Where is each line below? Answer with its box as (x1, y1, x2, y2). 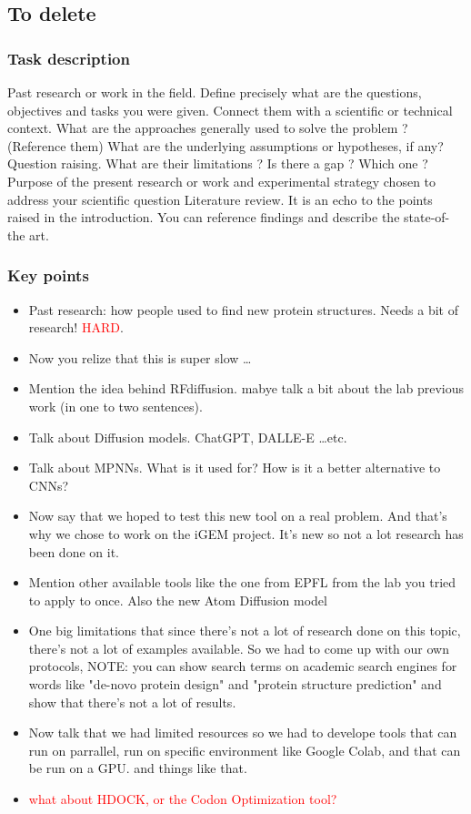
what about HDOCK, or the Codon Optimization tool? (28, 789, 337, 809)
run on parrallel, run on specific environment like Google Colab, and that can (28, 740, 461, 759)
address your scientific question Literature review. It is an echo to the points (7, 189, 433, 209)
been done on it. (28, 542, 119, 561)
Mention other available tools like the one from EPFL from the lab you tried (28, 573, 456, 592)
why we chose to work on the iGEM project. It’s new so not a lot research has (28, 524, 464, 543)
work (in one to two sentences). (28, 396, 203, 415)
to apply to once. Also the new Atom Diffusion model (28, 590, 327, 609)
